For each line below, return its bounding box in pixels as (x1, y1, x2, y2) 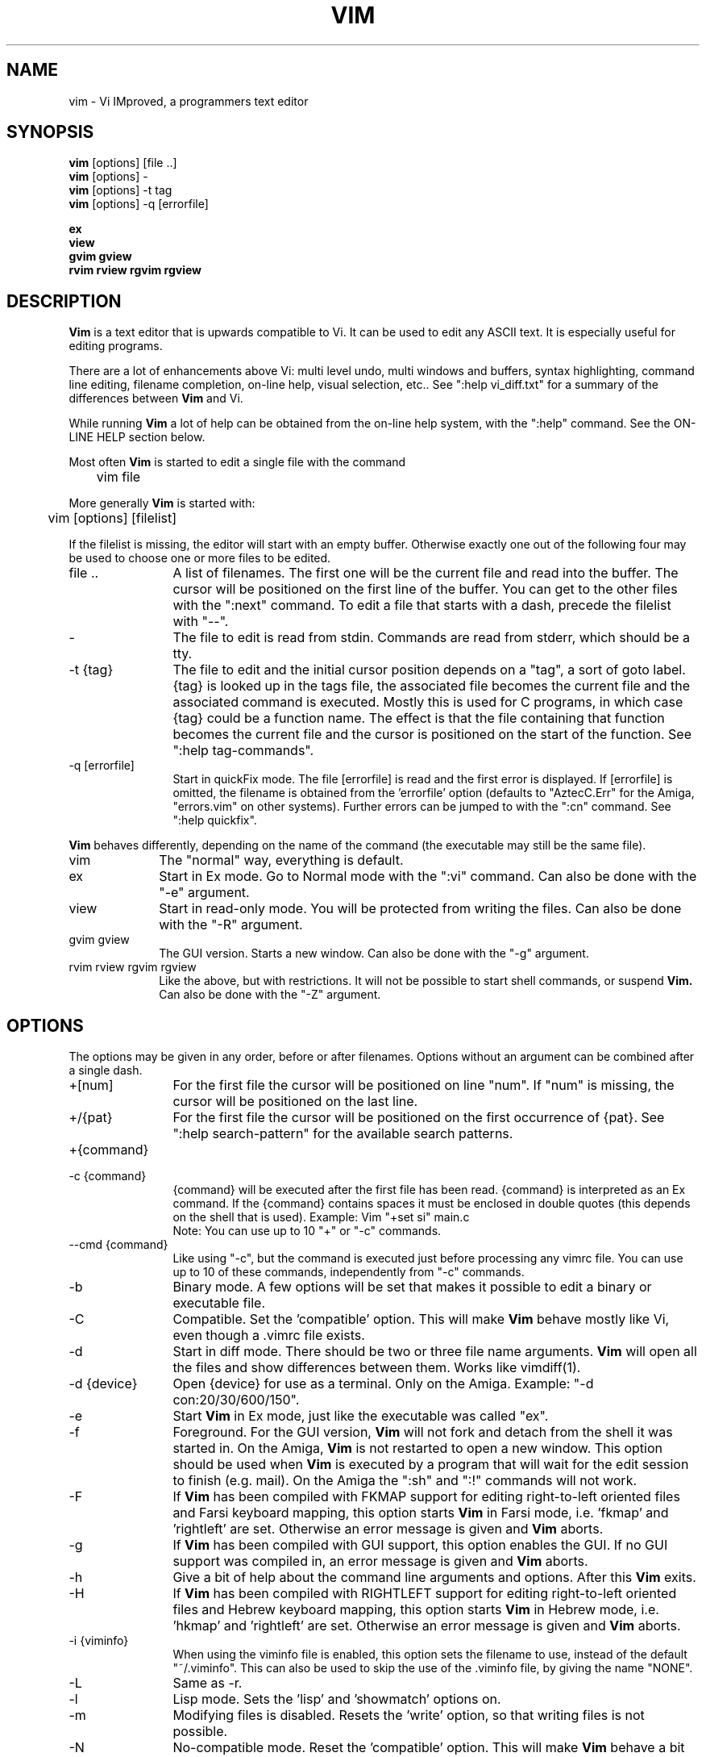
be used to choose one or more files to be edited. (69, 551, 331, 565)
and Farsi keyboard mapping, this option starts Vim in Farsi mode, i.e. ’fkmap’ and (172, 1505, 669, 1521)
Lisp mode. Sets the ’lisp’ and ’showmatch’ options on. (172, 1691, 501, 1708)
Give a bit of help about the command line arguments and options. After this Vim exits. (172, 1569, 696, 1586)
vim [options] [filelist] (48, 510, 177, 527)
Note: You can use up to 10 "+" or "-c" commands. (172, 1224, 442, 1238)
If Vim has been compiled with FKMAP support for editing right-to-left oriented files (172, 1488, 680, 1505)
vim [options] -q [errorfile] (69, 197, 209, 211)
